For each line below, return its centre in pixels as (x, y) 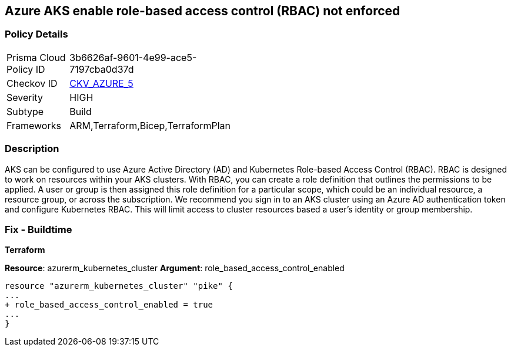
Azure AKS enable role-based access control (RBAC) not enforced (203, 11)
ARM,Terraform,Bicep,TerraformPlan (150, 125)
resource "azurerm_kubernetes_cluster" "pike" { (119, 286)
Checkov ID (32, 83)
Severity (25, 97)
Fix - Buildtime (39, 229)
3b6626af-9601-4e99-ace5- (133, 57)
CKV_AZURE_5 (101, 83)
